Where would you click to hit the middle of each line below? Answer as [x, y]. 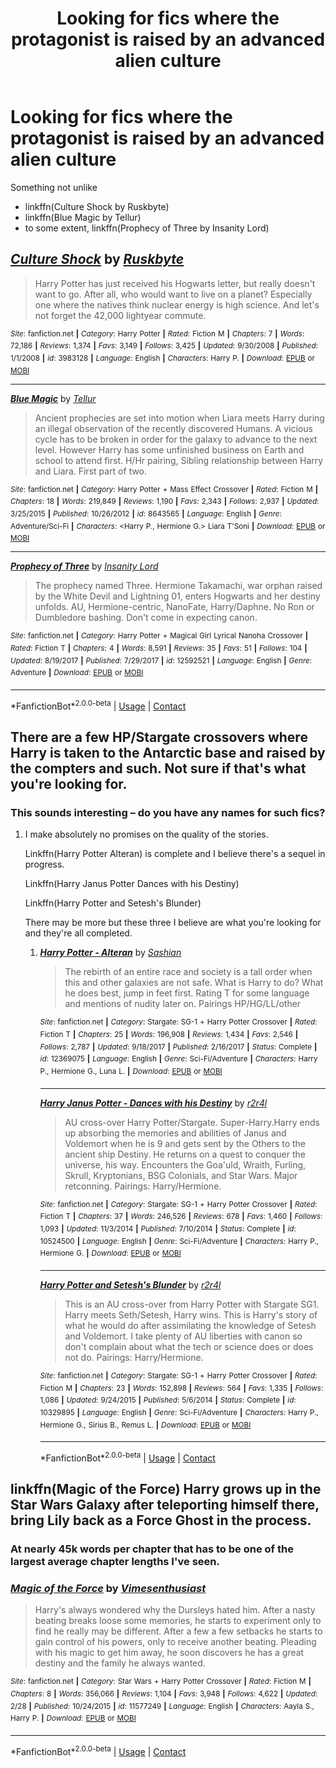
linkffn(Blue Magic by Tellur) [83, 217]
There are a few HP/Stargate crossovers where [159, 737]
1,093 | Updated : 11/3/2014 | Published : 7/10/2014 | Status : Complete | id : [168, 1228]
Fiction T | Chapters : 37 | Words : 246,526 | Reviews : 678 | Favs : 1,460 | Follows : [181, 1217]
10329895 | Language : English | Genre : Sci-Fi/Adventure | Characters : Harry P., [179, 1412]
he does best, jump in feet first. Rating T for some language [187, 993]
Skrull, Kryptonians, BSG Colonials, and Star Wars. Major [181, 1175]
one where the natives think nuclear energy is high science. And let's [177, 304]
